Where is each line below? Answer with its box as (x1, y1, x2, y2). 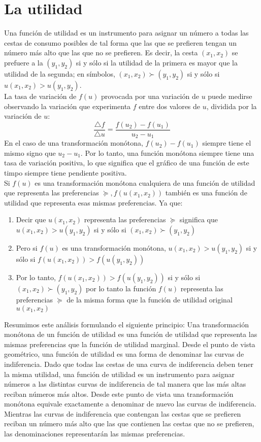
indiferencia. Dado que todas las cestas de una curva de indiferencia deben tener (4, 358, 254, 369)
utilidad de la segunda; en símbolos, (4, 68, 115, 79)
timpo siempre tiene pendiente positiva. (4, 167, 127, 178)
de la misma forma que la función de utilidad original (67, 294, 233, 304)
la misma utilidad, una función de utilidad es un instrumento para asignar (4, 368, 235, 379)
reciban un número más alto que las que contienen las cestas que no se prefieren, (4, 418, 254, 429)
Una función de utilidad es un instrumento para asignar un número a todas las (4, 27, 249, 38)
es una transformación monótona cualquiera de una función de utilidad (35, 177, 255, 188)
